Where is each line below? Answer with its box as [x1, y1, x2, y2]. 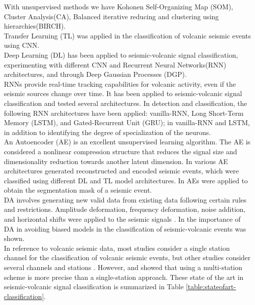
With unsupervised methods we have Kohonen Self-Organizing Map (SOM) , [4, 1, 233, 11]
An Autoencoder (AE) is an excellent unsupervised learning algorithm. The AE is [4, 136, 251, 147]
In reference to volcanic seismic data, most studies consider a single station [4, 242, 230, 253]
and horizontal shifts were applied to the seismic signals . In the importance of [4, 214, 241, 224]
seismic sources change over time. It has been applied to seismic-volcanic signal [4, 88, 242, 99]
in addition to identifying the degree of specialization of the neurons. [4, 127, 211, 137]
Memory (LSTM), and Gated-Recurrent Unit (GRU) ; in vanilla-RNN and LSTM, [4, 117, 250, 128]
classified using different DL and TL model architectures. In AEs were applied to [4, 175, 248, 185]
